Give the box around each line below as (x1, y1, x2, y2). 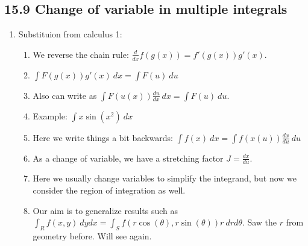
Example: (33, 109, 68, 122)
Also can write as (33, 89, 97, 101)
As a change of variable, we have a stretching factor (33, 151, 224, 164)
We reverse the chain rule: (33, 48, 129, 60)
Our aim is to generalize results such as (33, 204, 178, 216)
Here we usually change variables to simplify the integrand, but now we (33, 172, 297, 184)
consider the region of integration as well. (33, 184, 186, 197)
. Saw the (242, 216, 277, 229)
